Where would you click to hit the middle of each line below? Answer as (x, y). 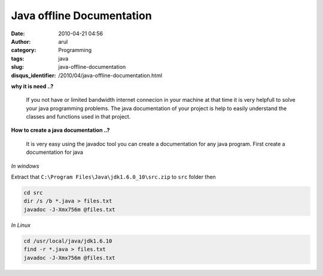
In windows (25, 166)
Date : (18, 34)
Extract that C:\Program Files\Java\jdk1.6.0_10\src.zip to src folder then (114, 177)
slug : (17, 67)
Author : (21, 41)
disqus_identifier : (33, 75)
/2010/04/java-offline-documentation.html (110, 75)
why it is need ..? (32, 86)
